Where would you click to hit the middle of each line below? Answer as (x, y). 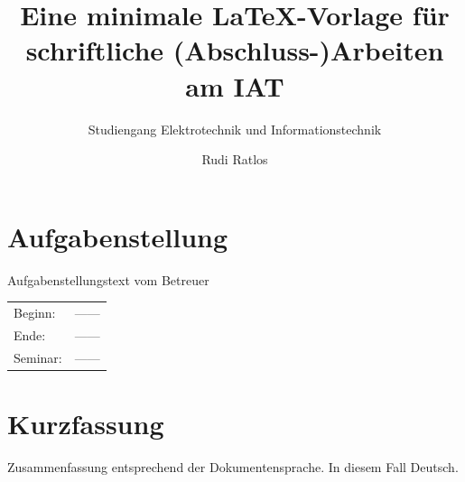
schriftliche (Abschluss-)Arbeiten (235, 50)
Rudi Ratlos (235, 159)
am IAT (235, 85)
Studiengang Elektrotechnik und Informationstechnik (235, 129)
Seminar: (38, 357)
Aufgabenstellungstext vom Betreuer (108, 279)
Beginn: (35, 312)
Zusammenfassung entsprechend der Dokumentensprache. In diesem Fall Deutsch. (233, 466)
